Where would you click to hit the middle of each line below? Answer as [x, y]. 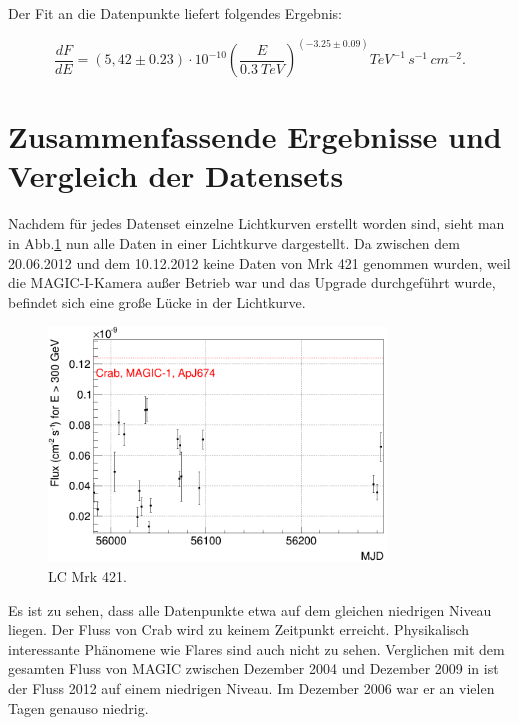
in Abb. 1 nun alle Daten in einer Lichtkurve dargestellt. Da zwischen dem [234, 242]
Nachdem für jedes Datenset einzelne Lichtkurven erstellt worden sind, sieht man [256, 223]
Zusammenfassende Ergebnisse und [255, 136]
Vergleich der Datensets [176, 175]
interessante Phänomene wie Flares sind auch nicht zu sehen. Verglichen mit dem [256, 648]
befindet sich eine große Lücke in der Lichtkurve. [157, 301]
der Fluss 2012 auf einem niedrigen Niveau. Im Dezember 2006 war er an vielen [251, 688]
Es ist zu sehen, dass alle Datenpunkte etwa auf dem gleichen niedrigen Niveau [250, 609]
